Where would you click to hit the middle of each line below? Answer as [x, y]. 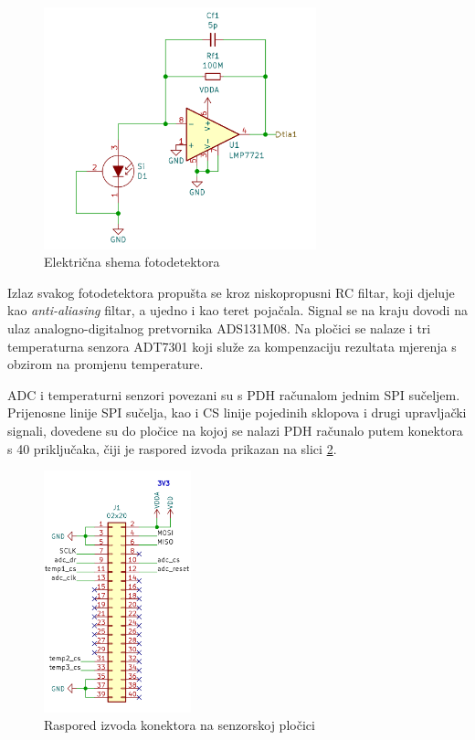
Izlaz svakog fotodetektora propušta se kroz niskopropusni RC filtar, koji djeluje [231, 292]
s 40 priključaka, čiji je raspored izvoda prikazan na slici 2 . [172, 448]
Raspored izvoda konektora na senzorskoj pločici [179, 725]
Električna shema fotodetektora [132, 262]
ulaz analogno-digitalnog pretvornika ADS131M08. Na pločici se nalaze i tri [219, 328]
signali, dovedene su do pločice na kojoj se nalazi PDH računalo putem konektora [235, 430]
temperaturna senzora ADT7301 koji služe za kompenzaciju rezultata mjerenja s [232, 346]
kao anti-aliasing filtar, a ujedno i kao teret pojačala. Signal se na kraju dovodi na [237, 310]
